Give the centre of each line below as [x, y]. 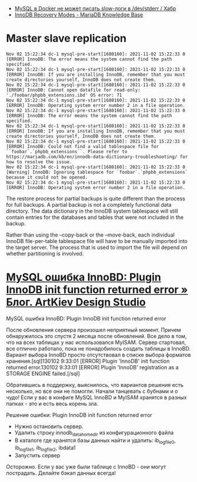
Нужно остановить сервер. [49, 426]
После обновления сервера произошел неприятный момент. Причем [94, 330]
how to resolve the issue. [39, 162]
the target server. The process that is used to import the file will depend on [97, 247]
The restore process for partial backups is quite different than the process [96, 198]
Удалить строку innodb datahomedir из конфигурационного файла [94, 433]
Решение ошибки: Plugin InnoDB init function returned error [79, 415]
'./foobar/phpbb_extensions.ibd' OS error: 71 [64, 95]
